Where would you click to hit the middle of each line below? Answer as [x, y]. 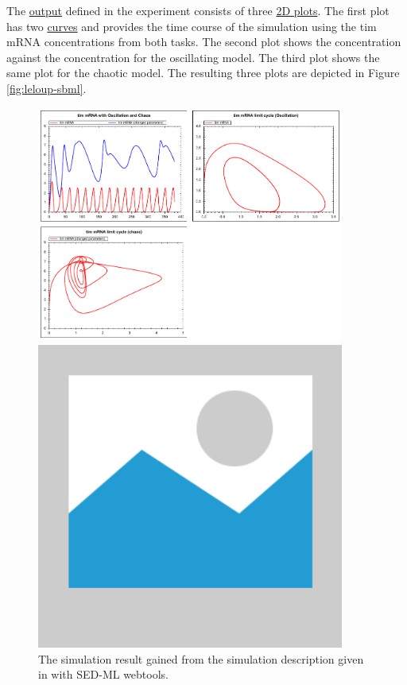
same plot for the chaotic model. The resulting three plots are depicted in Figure [203, 73]
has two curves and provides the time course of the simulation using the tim [192, 26]
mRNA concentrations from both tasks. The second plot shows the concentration [204, 42]
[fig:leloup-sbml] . [47, 88]
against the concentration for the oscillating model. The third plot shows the [193, 57]
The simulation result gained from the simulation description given [201, 658]
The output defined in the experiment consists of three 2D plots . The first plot [198, 10]
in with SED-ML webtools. [104, 674]
